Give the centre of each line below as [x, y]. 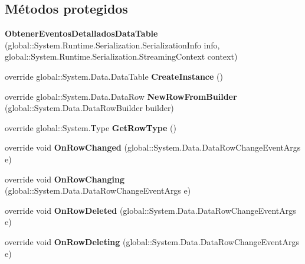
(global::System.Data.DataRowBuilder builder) [89, 108]
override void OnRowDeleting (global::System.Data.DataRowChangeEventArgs [152, 241]
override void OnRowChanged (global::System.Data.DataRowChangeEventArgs [153, 147]
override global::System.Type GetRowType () [91, 127]
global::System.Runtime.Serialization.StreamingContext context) [121, 56]
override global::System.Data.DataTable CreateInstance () [114, 76]
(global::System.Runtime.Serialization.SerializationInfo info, [112, 45]
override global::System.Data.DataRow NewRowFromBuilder [121, 96]
